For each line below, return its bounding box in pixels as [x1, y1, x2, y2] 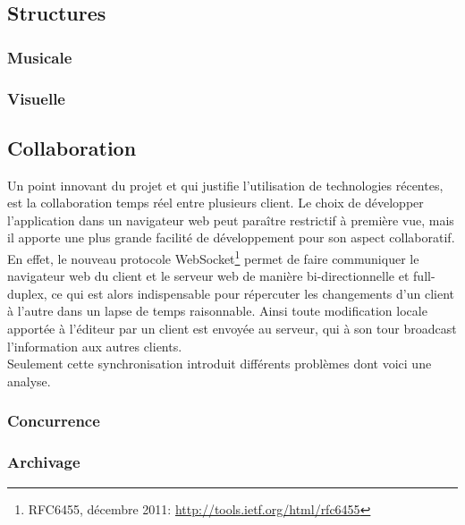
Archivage [7, 451, 80, 473]
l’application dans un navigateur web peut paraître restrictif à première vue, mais [7, 210, 454, 229]
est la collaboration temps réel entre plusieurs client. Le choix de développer [7, 193, 424, 212]
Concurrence [7, 410, 100, 432]
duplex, [7, 284, 47, 302]
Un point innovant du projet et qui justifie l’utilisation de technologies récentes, [7, 175, 444, 194]
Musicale [7, 46, 72, 68]
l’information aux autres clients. [7, 336, 182, 355]
